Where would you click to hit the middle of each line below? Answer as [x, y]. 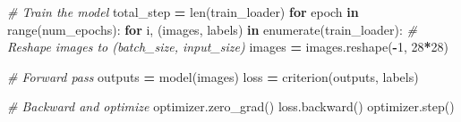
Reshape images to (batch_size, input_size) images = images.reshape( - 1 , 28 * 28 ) [228, 47]
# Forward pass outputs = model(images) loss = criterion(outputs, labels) [213, 76]
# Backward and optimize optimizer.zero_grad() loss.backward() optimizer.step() [231, 106]
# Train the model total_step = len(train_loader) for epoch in [183, 12]
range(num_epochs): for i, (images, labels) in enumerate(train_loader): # [212, 29]
